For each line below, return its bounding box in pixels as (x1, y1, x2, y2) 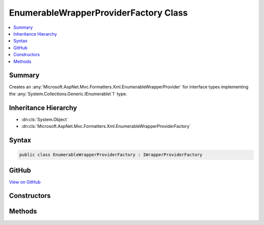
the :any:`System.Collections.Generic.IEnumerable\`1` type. (9, 91, 127, 97)
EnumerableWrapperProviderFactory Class (9, 7, 188, 18)
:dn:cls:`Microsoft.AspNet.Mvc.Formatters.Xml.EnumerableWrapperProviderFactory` (21, 123, 191, 129)
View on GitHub (9, 179, 41, 185)
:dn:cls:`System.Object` (21, 116, 68, 122)
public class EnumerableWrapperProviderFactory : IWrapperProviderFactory (19, 152, 203, 158)
